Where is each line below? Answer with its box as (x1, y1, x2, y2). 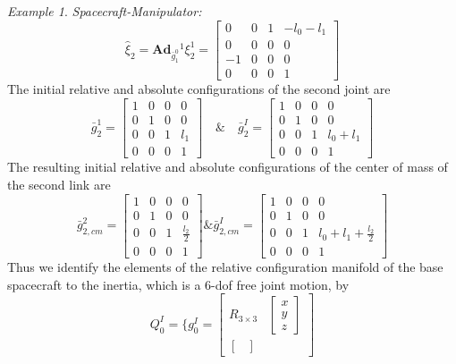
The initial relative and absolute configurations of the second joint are (7, 80, 391, 98)
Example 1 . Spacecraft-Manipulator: (7, 2, 202, 20)
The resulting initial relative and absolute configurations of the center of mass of (7, 157, 448, 176)
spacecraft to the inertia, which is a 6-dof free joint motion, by (7, 275, 350, 293)
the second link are (7, 174, 111, 193)
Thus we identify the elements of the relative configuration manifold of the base (7, 258, 443, 276)
